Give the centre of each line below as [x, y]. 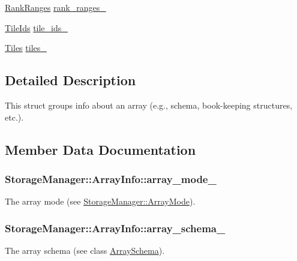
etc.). [14, 117]
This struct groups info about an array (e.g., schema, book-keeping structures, [149, 105]
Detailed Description [70, 80]
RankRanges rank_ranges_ [55, 7]
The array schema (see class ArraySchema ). [85, 250]
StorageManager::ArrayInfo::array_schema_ [115, 228]
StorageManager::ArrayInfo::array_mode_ [111, 178]
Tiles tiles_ [26, 48]
